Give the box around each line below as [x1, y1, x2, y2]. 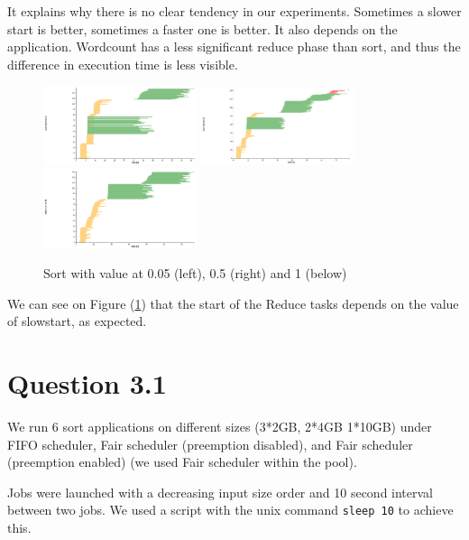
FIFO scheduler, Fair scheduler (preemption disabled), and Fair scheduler [7, 434, 413, 453]
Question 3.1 [7, 365, 167, 402]
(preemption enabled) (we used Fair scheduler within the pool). [7, 452, 357, 471]
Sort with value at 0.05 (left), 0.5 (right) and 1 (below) [43, 264, 347, 283]
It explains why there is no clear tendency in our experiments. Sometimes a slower [7, 2, 462, 20]
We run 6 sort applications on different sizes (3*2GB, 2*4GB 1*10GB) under [7, 417, 432, 435]
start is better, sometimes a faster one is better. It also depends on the [7, 19, 398, 38]
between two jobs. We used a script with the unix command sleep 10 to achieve [7, 500, 454, 519]
